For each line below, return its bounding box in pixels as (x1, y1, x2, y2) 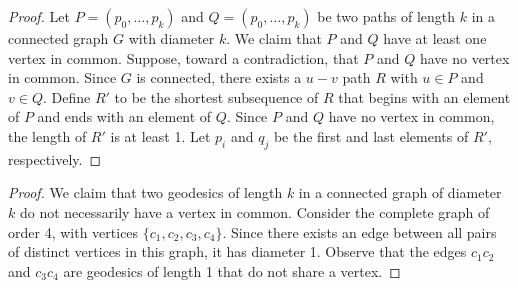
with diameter (128, 28, 215, 48)
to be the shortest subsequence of (114, 86, 319, 107)
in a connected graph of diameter (298, 182, 502, 203)
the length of (8, 125, 87, 146)
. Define (42, 86, 91, 107)
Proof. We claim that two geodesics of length (8, 182, 283, 203)
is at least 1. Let (110, 125, 211, 146)
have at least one (383, 28, 487, 48)
